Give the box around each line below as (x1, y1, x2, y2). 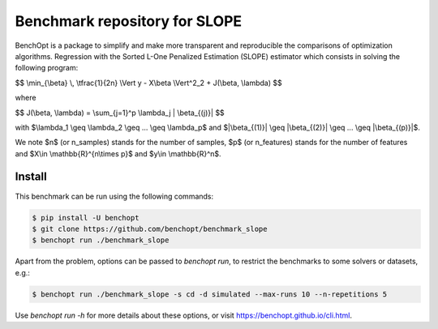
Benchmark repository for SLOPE (15, 12, 243, 30)
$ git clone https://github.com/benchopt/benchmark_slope (32, 224, 268, 233)
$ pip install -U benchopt (32, 213, 140, 222)
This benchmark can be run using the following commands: (15, 191, 214, 201)
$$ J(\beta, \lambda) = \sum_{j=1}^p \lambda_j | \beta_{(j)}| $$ (15, 108, 225, 117)
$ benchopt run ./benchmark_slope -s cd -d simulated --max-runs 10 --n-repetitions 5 (32, 289, 388, 299)
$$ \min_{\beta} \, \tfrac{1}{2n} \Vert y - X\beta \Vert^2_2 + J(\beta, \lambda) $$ (15, 78, 283, 88)
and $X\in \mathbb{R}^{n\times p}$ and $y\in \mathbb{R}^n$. (15, 148, 222, 158)
